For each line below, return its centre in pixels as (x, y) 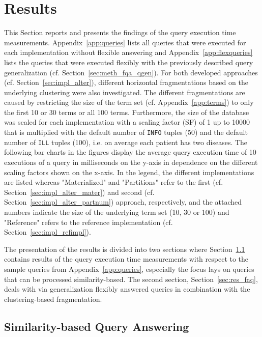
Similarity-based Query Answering (97, 326)
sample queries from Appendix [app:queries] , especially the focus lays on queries (129, 269)
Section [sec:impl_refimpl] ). (48, 232)
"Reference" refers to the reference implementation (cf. (89, 222)
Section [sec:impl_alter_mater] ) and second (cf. (79, 192)
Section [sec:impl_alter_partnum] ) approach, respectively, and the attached (123, 202)
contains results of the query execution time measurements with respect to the (126, 259)
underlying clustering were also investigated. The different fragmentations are (125, 92)
